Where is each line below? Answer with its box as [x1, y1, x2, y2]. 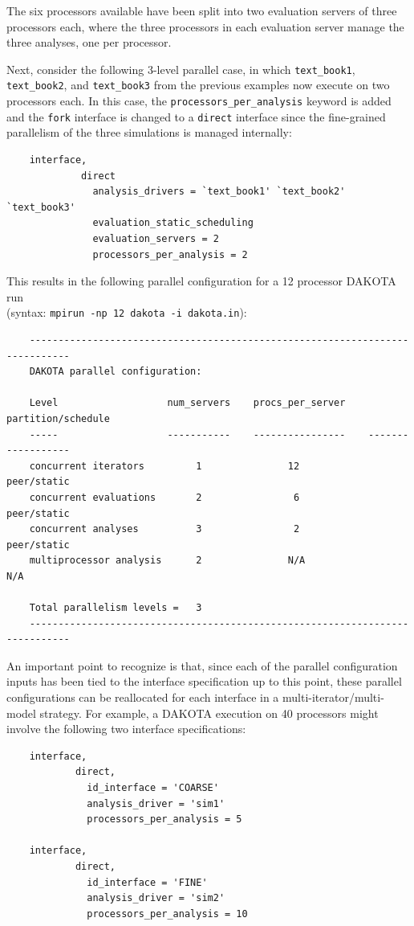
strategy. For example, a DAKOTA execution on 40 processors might [39, 704, 379, 721]
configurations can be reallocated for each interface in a [6, 689, 279, 706]
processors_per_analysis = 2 [92, 248, 248, 260]
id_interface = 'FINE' [87, 876, 208, 888]
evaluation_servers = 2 [92, 232, 219, 244]
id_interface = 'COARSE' [87, 782, 219, 794]
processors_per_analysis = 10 [87, 908, 248, 920]
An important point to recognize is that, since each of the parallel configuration [6, 657, 398, 674]
